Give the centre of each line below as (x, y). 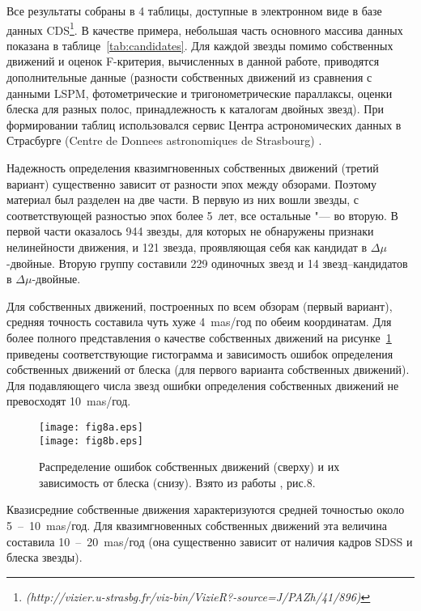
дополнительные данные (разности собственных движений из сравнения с (189, 77)
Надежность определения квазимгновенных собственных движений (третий (193, 168)
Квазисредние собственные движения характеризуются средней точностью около (206, 509)
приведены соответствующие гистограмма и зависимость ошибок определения (200, 353)
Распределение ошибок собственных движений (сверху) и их (189, 467)
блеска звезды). (45, 557)
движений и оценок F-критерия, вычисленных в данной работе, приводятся (193, 61)
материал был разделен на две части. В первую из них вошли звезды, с (183, 199)
